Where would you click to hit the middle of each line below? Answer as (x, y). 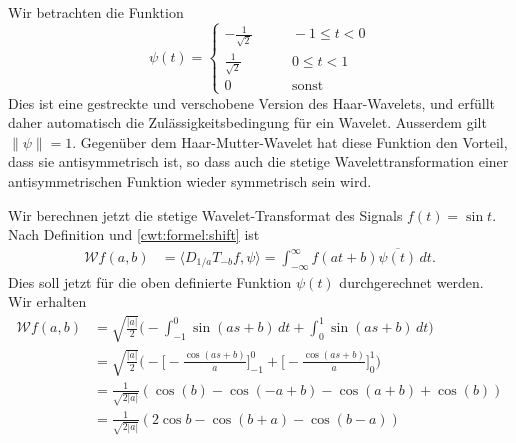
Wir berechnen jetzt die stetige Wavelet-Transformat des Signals (205, 214)
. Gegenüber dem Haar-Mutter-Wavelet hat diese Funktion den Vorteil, (290, 141)
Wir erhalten (47, 301)
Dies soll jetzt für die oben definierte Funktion (150, 281)
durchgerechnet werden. (411, 281)
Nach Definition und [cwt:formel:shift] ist (134, 234)
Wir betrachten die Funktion (96, 12)
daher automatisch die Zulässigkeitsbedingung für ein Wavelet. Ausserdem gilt (247, 122)
